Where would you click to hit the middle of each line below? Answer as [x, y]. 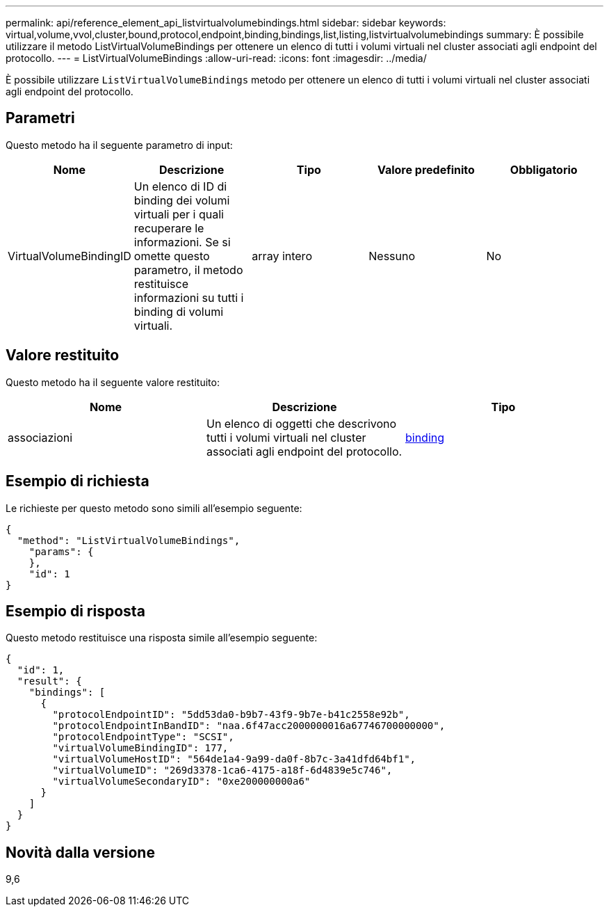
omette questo [172, 256]
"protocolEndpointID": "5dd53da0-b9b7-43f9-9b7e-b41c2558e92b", [231, 715]
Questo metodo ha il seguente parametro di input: [119, 145]
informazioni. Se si [182, 242]
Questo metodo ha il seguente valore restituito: [113, 382]
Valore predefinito [426, 169]
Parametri [40, 118]
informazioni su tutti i [189, 297]
